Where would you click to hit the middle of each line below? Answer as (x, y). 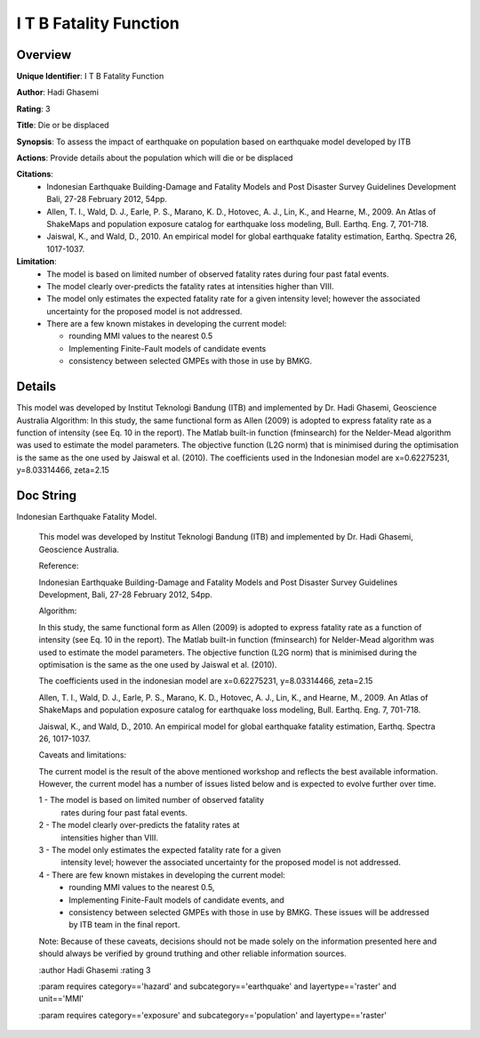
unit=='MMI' (61, 999)
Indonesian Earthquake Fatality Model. (87, 517)
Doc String (47, 495)
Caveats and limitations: (83, 755)
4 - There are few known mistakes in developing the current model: (162, 875)
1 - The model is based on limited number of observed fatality (152, 800)
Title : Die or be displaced (63, 126)
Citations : (35, 174)
